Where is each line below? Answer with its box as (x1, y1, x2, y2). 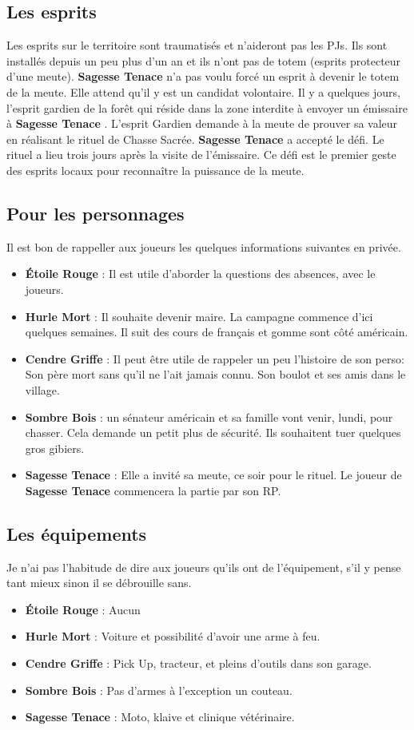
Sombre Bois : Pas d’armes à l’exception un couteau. (25, 681, 293, 698)
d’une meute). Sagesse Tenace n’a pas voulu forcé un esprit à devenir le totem (6, 68, 400, 85)
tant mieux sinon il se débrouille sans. (6, 574, 192, 591)
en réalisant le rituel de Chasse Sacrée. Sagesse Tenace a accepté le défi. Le (6, 130, 384, 147)
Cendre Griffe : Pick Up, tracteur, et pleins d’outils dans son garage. (25, 655, 372, 672)
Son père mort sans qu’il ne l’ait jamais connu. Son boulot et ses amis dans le (25, 366, 406, 383)
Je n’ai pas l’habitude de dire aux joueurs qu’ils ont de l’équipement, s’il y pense (6, 558, 401, 575)
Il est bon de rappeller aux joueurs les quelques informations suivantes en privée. (6, 238, 401, 255)
